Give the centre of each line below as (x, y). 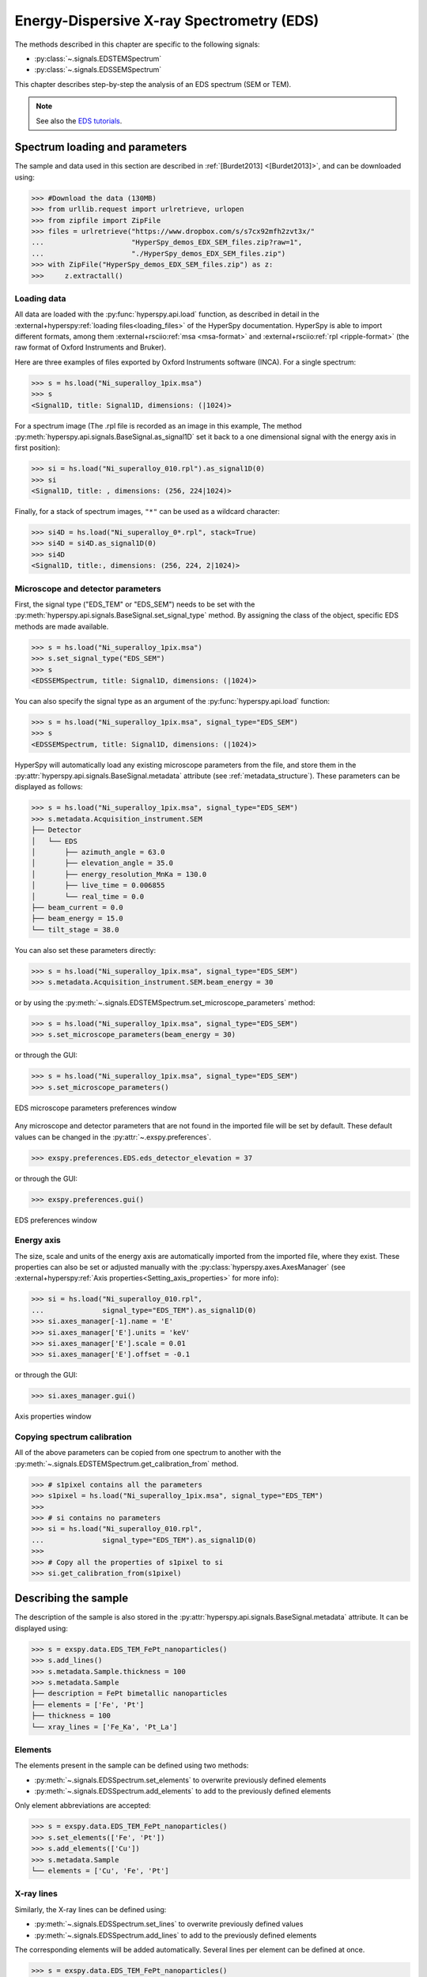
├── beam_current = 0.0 (77, 907)
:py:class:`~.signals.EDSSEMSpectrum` (98, 70)
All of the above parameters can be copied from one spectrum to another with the (148, 1453)
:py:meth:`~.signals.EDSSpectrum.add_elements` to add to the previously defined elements (183, 1791)
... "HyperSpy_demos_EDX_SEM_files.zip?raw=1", (167, 242)
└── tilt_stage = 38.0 (75, 930)
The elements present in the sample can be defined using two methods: (132, 1765)
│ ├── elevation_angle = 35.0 (102, 863)
